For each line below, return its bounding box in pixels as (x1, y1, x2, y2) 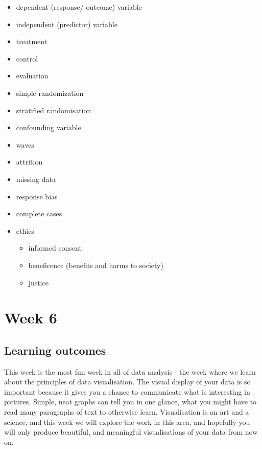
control (16, 53, 38, 64)
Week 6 (4, 307, 57, 328)
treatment (16, 36, 47, 47)
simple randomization (16, 87, 84, 98)
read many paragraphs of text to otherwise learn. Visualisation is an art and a (4, 406, 249, 417)
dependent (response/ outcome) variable (16, 2, 142, 12)
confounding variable (16, 122, 81, 133)
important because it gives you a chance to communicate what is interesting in (4, 386, 250, 397)
